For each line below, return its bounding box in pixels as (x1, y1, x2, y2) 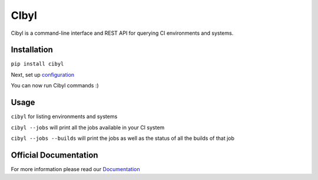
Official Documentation (11, 150, 98, 160)
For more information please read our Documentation (11, 165, 140, 172)
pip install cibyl (11, 61, 64, 67)
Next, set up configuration (11, 71, 75, 78)
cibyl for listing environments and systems (11, 113, 118, 120)
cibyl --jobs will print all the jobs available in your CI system (11, 124, 165, 131)
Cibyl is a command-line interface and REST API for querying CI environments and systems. (11, 30, 234, 37)
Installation (11, 45, 53, 55)
